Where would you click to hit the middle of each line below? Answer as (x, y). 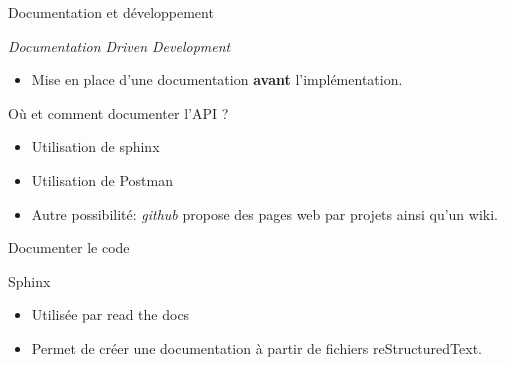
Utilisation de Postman (102, 179)
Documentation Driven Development (119, 45)
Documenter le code (69, 247)
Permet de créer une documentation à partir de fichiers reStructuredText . (256, 347)
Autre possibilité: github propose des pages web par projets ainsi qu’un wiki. (264, 213)
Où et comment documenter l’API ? (118, 112)
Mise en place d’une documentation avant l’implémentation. (217, 79)
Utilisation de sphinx (95, 146)
